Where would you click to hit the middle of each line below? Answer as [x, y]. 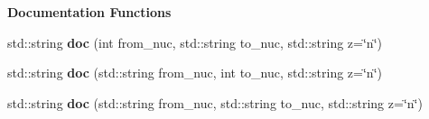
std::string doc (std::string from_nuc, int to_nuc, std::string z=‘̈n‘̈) [195, 73]
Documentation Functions [89, 12]
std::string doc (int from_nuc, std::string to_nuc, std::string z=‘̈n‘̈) [195, 42]
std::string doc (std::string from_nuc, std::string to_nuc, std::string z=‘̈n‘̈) [215, 102]
